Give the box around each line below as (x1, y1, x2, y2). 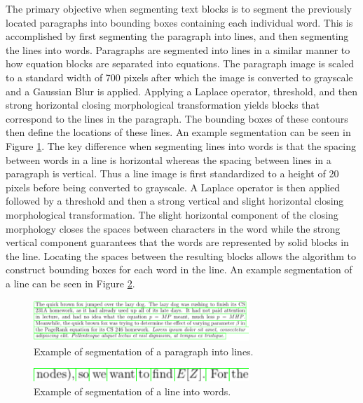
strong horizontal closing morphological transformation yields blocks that (6, 97, 320, 112)
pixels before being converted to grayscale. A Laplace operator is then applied (6, 179, 341, 194)
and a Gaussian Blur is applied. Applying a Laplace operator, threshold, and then (6, 83, 357, 98)
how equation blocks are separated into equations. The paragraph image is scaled (6, 56, 355, 71)
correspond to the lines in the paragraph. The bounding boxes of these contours (6, 111, 348, 125)
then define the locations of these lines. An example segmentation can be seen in (6, 125, 351, 139)
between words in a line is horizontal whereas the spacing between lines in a (6, 152, 331, 167)
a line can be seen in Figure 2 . (6, 275, 135, 290)
